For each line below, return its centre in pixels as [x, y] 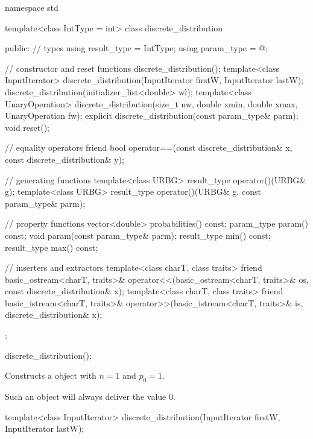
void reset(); [27, 127]
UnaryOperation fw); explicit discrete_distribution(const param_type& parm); [152, 115]
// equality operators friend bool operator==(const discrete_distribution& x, [149, 147]
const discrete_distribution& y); [65, 159]
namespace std [32, 7]
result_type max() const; [51, 247]
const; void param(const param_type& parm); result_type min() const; [138, 235]
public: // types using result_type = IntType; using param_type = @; [136, 48]
